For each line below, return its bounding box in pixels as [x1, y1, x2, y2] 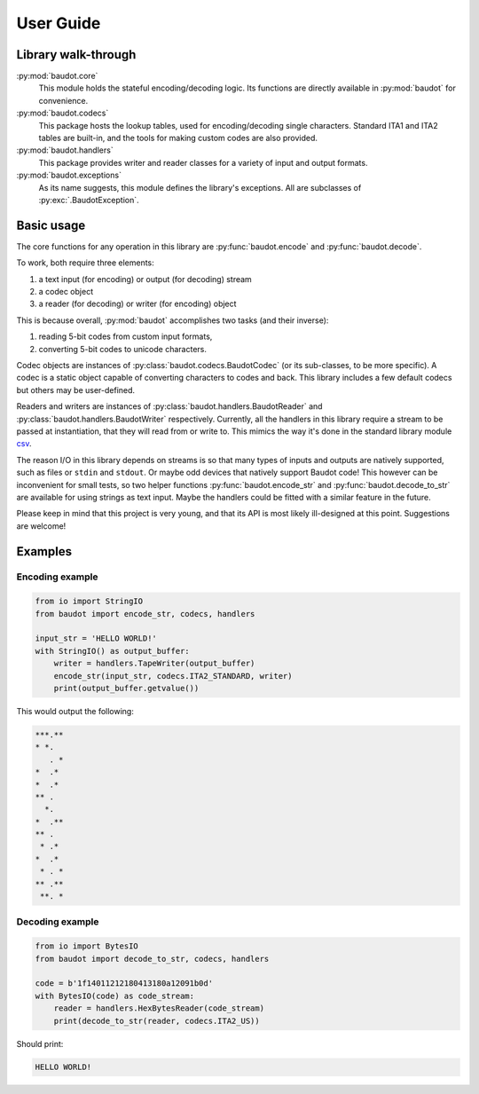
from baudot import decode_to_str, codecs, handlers [35, 954, 270, 964]
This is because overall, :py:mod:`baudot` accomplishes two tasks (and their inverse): [16, 315, 329, 326]
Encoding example [16, 571, 98, 583]
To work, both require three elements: [16, 257, 154, 268]
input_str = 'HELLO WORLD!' [35, 634, 157, 643]
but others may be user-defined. [16, 384, 136, 395]
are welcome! [16, 520, 67, 531]
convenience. [38, 95, 89, 106]
